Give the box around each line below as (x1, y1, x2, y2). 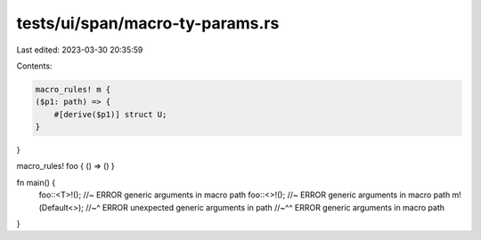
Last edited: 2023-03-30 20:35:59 (16, 44, 143, 55)
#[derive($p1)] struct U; (53, 109, 167, 119)
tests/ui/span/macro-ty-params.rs (16, 13, 280, 33)
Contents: (16, 60, 53, 71)
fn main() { (16, 177, 56, 188)
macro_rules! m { (35, 84, 111, 94)
